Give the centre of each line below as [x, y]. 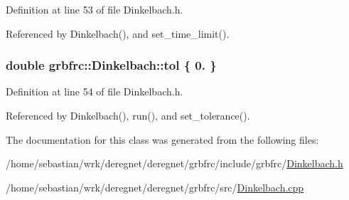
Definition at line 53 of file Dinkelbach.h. [95, 9]
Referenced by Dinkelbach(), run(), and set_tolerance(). [128, 115]
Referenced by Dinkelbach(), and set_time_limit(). [118, 33]
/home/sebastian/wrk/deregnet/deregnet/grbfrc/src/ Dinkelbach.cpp [155, 187]
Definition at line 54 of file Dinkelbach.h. [95, 91]
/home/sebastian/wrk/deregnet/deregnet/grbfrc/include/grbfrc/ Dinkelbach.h [174, 163]
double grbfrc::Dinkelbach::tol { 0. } [111, 65]
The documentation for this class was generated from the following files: [162, 139]
